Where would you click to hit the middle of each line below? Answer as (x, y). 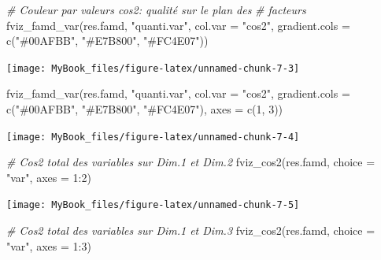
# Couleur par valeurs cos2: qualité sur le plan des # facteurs (156, 9)
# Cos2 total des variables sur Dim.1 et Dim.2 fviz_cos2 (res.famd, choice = (191, 162)
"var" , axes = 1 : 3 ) (49, 245)
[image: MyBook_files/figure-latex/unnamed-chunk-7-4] (153, 137)
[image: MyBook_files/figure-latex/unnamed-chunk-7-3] (153, 68)
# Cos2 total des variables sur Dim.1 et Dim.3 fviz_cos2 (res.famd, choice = (191, 230)
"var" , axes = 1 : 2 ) (49, 177)
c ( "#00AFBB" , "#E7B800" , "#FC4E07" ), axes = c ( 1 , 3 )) (145, 109)
